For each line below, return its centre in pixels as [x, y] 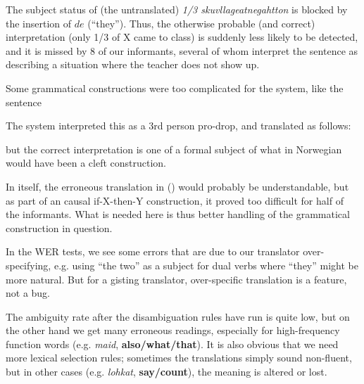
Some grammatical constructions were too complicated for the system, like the [175, 88]
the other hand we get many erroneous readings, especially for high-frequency [173, 330]
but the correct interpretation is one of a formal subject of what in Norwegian [174, 149]
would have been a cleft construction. [86, 163]
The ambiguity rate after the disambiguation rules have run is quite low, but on [178, 316]
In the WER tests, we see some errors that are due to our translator [153, 251]
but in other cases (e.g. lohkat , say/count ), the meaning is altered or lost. [167, 372]
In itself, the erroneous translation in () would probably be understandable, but [177, 186]
